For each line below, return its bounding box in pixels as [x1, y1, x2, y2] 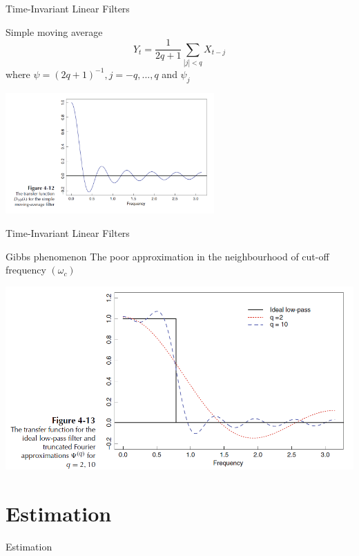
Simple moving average [6, 24, 103, 39]
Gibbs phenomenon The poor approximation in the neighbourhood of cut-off [6, 249, 329, 263]
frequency [6, 262, 46, 277]
